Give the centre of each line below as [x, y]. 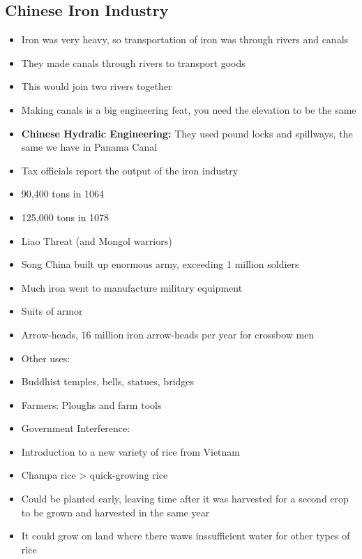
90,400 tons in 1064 [63, 194]
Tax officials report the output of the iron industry [130, 170]
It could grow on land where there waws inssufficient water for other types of [186, 536]
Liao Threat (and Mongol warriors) [97, 240]
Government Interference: [76, 428]
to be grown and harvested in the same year [115, 512]
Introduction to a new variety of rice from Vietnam [131, 451]
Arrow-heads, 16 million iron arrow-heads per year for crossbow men [168, 334]
